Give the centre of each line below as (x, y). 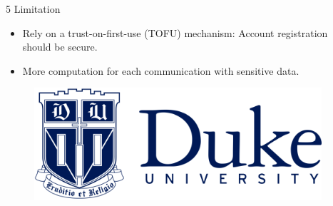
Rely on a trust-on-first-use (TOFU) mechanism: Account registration (175, 32)
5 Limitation (33, 9)
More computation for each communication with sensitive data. (161, 70)
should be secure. (60, 47)
